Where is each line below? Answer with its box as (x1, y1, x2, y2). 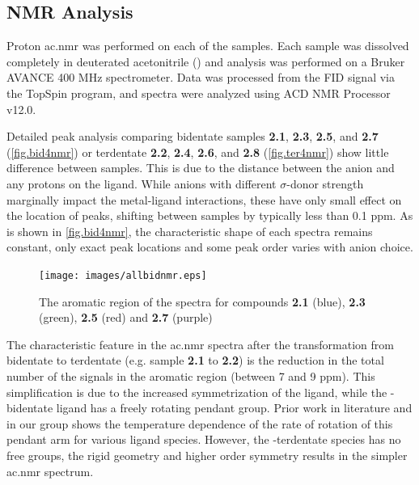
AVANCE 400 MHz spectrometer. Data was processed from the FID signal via (6, 69, 395, 86)
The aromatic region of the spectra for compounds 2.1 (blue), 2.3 (39, 293, 366, 310)
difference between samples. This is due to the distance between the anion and (6, 159, 395, 176)
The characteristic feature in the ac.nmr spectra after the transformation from (6, 335, 394, 352)
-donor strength (286, 175, 364, 192)
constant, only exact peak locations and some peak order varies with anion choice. (6, 238, 413, 255)
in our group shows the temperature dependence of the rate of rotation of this (6, 415, 393, 432)
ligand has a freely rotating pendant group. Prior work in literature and (56, 399, 413, 416)
